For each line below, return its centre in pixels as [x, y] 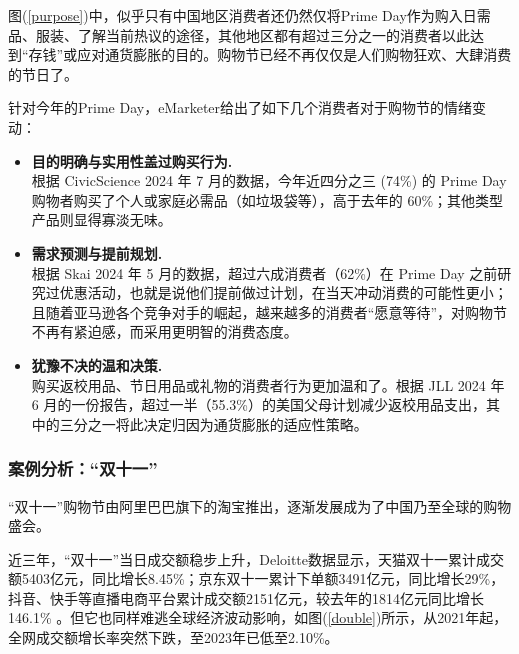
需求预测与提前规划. [97, 252]
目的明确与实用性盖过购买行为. [132, 160]
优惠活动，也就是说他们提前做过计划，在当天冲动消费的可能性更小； [283, 292]
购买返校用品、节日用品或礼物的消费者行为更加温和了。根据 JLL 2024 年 [268, 384]
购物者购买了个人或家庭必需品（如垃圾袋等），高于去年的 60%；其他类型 [267, 199]
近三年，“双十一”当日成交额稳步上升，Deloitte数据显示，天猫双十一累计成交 [256, 558]
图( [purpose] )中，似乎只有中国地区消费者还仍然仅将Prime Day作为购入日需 [249, 15]
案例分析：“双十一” [83, 468]
